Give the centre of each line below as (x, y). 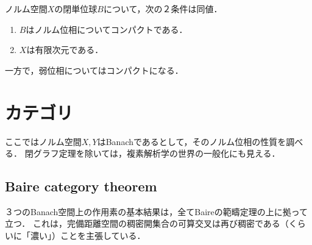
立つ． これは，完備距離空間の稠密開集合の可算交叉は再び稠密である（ (147, 223)
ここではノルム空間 (43, 141)
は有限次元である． (65, 50)
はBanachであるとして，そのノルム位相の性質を (192, 141)
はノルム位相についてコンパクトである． (107, 29)
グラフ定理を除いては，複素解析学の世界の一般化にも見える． (157, 153)
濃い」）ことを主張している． (88, 236)
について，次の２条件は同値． (163, 9)
